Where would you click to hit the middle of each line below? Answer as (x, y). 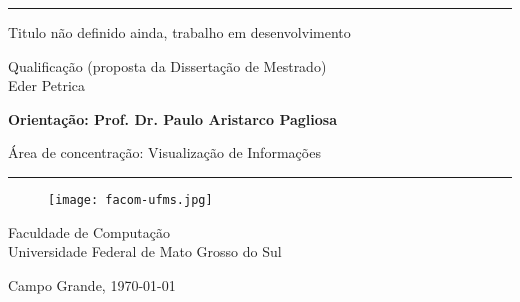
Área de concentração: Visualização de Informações (164, 152)
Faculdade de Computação (89, 231)
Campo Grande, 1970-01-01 (92, 284)
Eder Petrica (47, 85)
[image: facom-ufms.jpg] (130, 199)
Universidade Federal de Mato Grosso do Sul (145, 251)
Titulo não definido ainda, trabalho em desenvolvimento (179, 32)
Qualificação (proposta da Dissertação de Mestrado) (167, 65)
